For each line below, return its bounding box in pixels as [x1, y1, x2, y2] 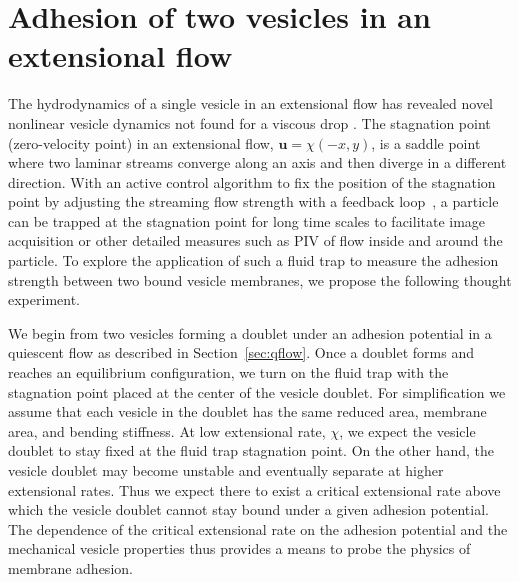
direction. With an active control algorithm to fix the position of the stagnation [8, 171, 496, 192]
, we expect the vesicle [339, 420, 476, 441]
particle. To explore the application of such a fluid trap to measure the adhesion [8, 250, 499, 271]
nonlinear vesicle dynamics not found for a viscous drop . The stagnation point [8, 112, 491, 133]
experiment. [8, 289, 80, 310]
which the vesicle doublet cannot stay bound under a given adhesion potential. [8, 499, 489, 520]
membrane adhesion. [8, 557, 133, 578]
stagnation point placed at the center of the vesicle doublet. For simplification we [8, 381, 506, 402]
